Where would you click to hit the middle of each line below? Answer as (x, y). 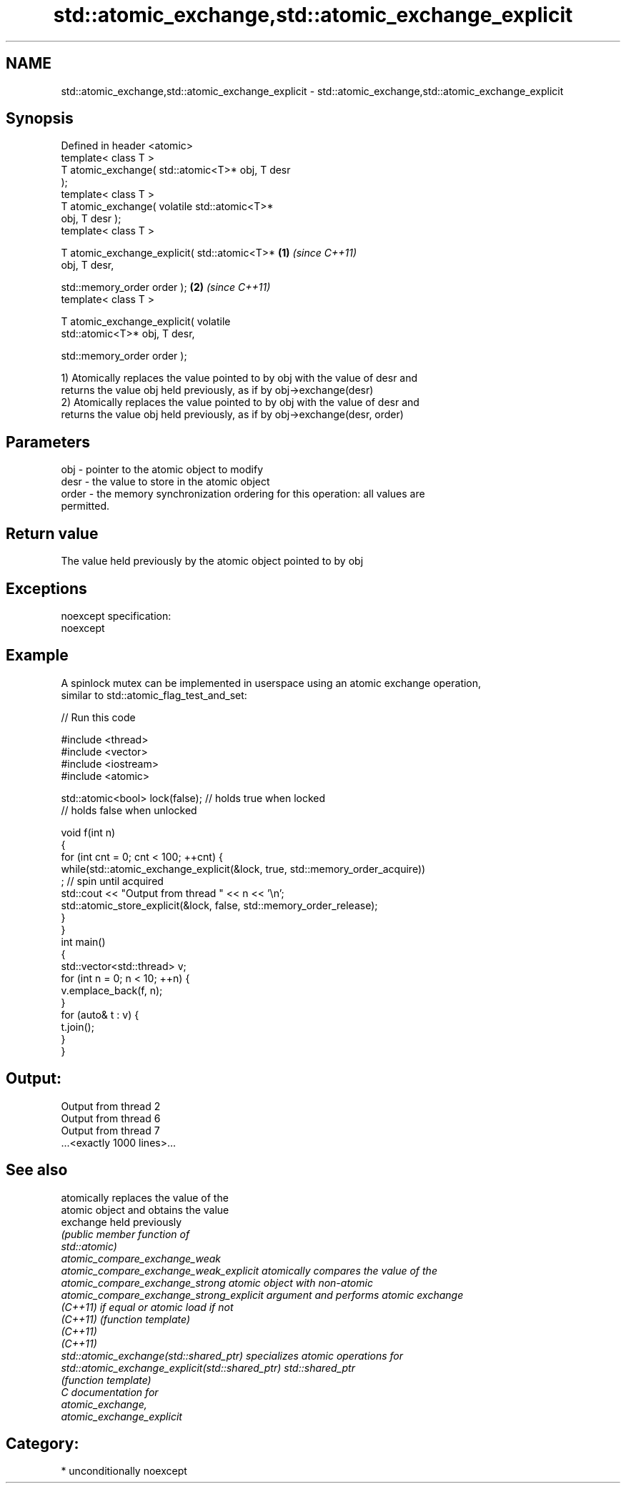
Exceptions (46, 588)
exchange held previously (121, 1222)
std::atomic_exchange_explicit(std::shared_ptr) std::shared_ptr (208, 1367)
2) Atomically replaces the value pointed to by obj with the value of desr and (240, 402)
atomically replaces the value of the (145, 1197)
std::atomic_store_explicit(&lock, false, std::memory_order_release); (219, 905)
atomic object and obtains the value (145, 1209)
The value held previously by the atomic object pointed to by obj (212, 561)
